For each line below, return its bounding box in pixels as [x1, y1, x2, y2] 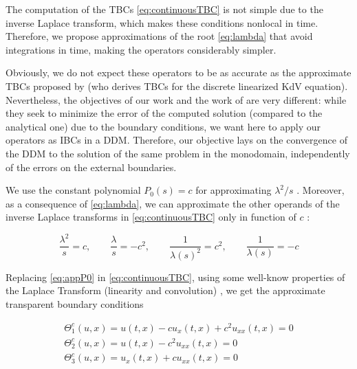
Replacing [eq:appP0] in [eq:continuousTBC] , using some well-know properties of [6, 269, 345, 284]
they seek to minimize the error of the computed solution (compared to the [6, 106, 323, 120]
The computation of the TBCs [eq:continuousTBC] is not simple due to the [6, 2, 323, 16]
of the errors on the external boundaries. [6, 159, 177, 174]
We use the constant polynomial [6, 183, 141, 197]
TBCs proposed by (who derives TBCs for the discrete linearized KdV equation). [6, 78, 348, 93]
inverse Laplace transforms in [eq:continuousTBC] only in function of [6, 210, 296, 224]
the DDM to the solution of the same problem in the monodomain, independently [6, 146, 350, 160]
